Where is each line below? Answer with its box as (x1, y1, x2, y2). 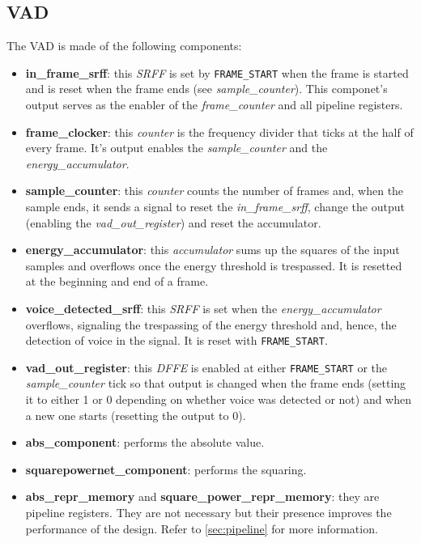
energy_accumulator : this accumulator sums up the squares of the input (25, 241, 400, 258)
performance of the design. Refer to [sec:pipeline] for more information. (25, 520, 378, 537)
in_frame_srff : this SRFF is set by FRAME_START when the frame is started (25, 64, 409, 81)
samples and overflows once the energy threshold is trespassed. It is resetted (25, 257, 402, 274)
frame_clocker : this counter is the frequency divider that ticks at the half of (25, 123, 414, 140)
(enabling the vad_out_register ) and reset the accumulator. (25, 214, 321, 231)
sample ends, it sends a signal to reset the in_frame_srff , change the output (25, 198, 405, 215)
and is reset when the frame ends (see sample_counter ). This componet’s (25, 80, 388, 97)
